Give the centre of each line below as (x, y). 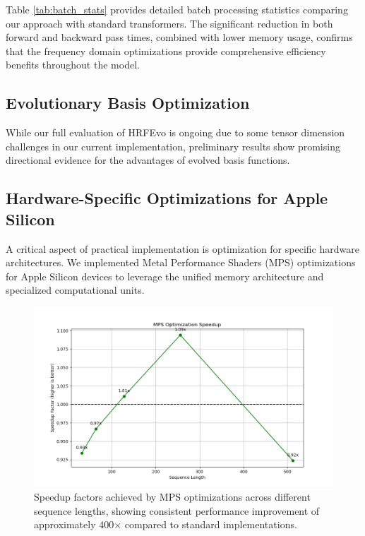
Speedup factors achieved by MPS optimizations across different (172, 496)
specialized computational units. (75, 290)
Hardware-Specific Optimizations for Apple (167, 198)
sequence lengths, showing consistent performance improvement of (177, 510)
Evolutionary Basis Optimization (128, 103)
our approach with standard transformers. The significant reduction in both (169, 23)
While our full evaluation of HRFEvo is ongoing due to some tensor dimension (175, 132)
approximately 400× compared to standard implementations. (166, 524)
